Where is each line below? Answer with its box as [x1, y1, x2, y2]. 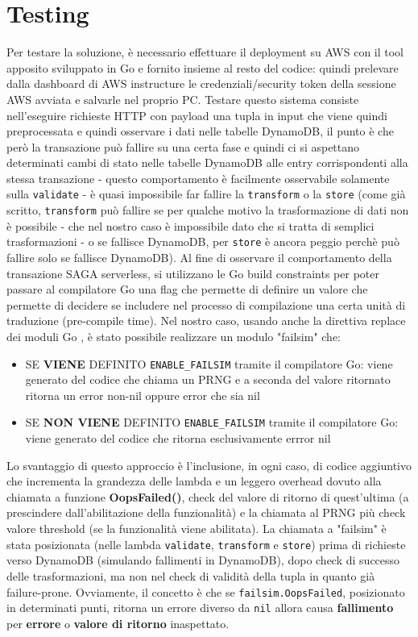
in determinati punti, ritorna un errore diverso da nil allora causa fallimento [6, 599, 394, 616]
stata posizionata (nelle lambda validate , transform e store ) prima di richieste [6, 535, 406, 552]
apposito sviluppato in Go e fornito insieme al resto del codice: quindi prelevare [6, 59, 399, 76]
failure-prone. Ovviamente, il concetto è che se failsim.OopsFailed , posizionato [6, 583, 405, 600]
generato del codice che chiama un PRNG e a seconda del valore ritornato [25, 371, 391, 388]
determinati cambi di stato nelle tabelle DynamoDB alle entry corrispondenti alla [6, 154, 408, 171]
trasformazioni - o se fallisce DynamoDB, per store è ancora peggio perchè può [6, 233, 399, 250]
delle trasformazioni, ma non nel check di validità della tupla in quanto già [6, 567, 375, 584]
